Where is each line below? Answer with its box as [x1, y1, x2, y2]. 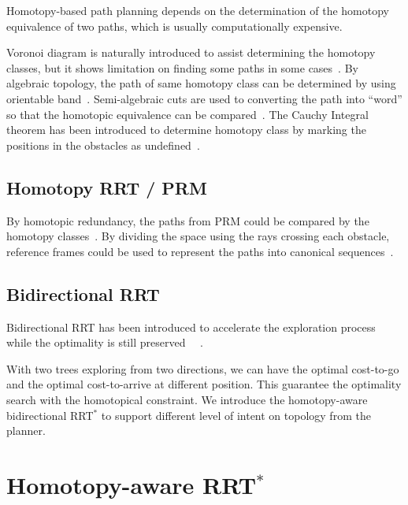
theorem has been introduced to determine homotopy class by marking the [6, 121, 366, 138]
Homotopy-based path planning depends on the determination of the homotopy [6, 2, 389, 18]
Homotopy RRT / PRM [6, 175, 207, 199]
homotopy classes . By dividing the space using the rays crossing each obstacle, [6, 228, 390, 244]
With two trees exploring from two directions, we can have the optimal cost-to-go [6, 360, 399, 377]
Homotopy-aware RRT [6, 468, 257, 500]
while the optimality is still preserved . [6, 334, 203, 351]
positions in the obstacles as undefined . [6, 136, 200, 153]
